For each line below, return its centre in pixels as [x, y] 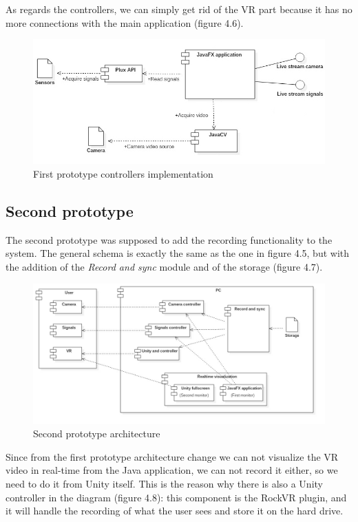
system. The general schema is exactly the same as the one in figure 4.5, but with [178, 253]
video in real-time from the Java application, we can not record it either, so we [172, 470]
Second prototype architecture [97, 434]
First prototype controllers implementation [123, 174]
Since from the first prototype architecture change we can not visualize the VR [172, 456]
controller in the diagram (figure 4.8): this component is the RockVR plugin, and [176, 497]
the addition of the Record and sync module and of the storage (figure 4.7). [164, 267]
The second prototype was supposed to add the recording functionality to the [169, 239]
